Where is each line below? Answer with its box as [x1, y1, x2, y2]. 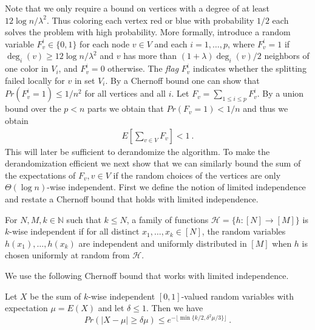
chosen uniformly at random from [5, 249, 130, 261]
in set [74, 74, 95, 86]
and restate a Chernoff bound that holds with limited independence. [5, 192, 259, 205]
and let [98, 301, 124, 314]
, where [228, 37, 255, 50]
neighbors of [264, 49, 310, 62]
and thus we [243, 102, 288, 115]
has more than [123, 49, 177, 62]
